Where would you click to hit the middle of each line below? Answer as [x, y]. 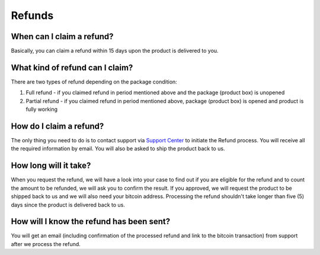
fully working [42, 109]
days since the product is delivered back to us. [68, 205]
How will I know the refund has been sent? [91, 221]
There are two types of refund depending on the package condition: [94, 82]
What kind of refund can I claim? [72, 67]
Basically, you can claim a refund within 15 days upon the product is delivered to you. [115, 51]
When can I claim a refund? [62, 36]
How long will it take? [51, 166]
